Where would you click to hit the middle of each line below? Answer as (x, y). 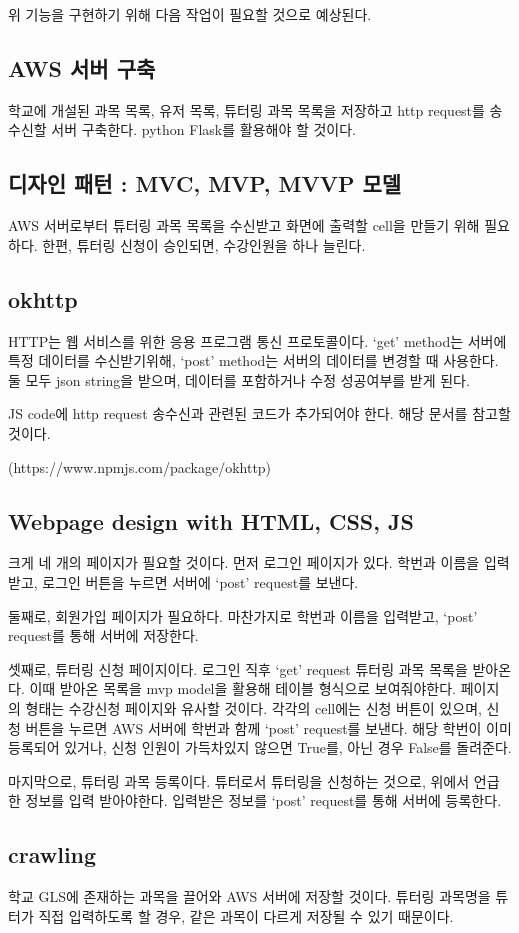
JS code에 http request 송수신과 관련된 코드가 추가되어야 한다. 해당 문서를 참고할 (259, 413)
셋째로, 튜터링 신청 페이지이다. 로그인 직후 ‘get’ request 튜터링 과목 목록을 (238, 668)
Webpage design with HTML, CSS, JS (211, 520)
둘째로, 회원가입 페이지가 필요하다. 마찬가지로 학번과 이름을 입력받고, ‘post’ (243, 615)
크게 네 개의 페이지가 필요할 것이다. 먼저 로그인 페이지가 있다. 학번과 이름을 (244, 562)
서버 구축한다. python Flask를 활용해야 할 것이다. (203, 129)
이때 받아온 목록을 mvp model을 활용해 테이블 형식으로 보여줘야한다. (243, 688)
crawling (52, 854)
